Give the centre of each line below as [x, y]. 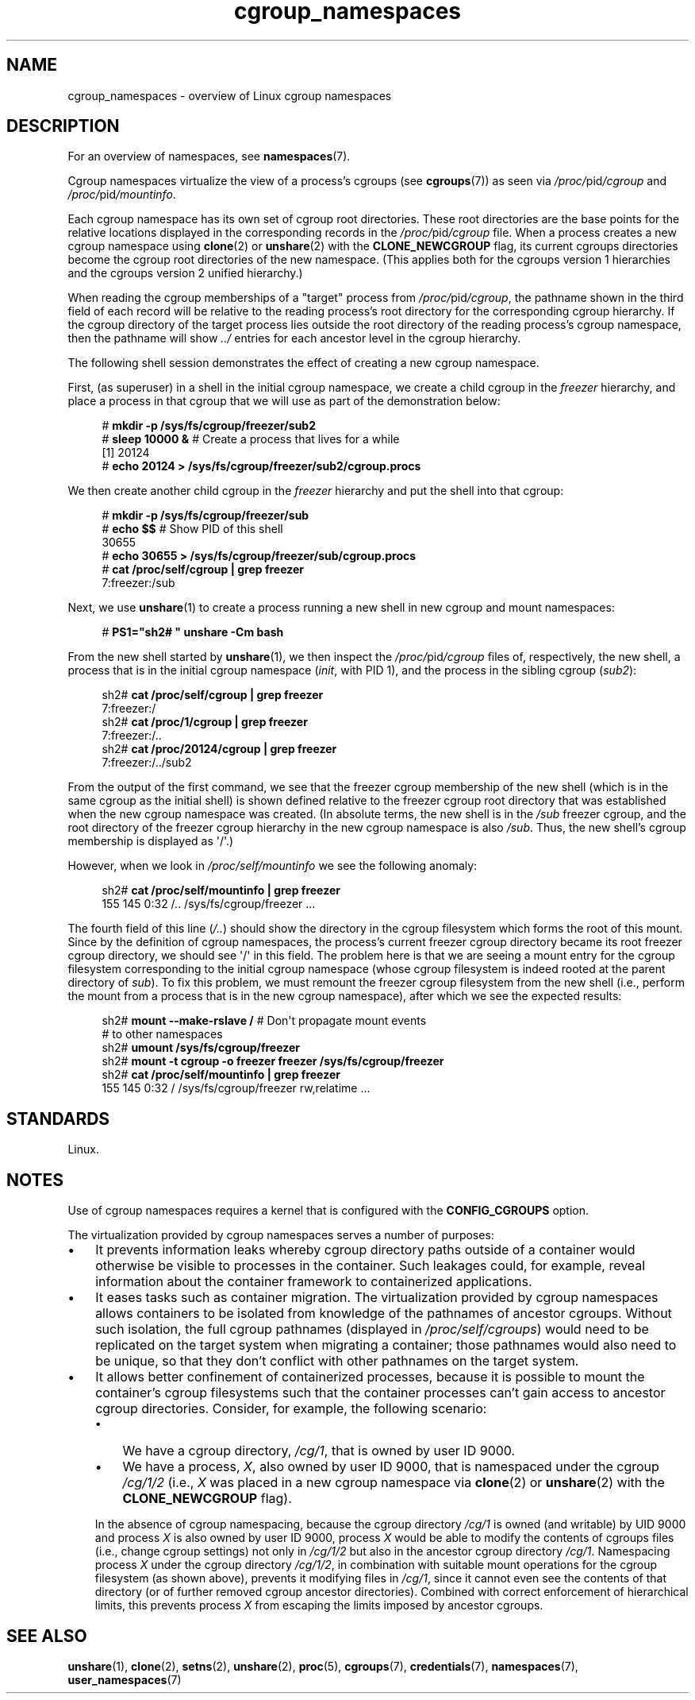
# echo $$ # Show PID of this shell [192, 529]
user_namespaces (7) [125, 1679]
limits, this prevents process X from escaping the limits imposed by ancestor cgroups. [319, 1605]
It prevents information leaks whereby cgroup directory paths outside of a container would [365, 1250]
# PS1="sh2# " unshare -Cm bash [193, 632]
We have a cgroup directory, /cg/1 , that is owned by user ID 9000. [319, 1451]
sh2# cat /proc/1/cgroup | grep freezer [205, 722]
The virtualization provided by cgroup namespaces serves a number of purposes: [281, 1235]
